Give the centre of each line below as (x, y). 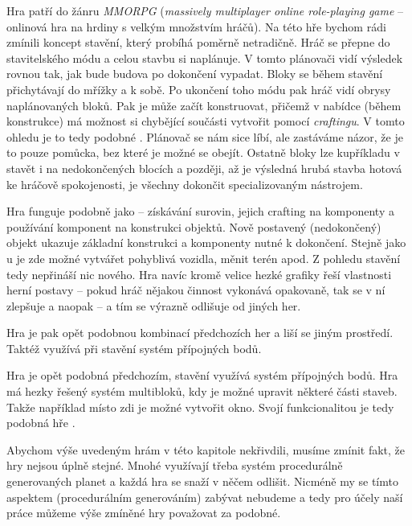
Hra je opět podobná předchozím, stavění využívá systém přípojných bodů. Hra (202, 375)
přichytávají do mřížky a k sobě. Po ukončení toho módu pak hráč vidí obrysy (199, 89)
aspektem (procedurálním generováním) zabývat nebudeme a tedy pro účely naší (205, 497)
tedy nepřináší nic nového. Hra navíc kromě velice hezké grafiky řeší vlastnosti (199, 274)
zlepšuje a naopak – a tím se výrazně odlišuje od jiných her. (154, 305)
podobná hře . (41, 423)
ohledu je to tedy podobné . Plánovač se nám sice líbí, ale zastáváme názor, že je (205, 136)
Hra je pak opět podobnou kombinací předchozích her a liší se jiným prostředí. (200, 333)
